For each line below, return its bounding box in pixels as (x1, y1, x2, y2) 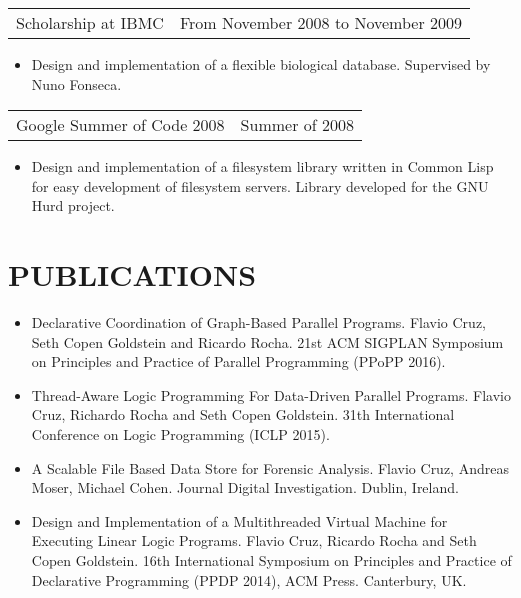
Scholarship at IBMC (16, 11, 164, 34)
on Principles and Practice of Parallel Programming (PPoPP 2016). (31, 351, 446, 372)
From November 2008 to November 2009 (179, 11, 463, 34)
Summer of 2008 (240, 113, 354, 137)
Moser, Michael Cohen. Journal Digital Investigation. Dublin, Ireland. (31, 477, 459, 498)
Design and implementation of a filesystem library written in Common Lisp (31, 156, 494, 177)
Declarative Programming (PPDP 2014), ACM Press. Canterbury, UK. (31, 569, 467, 590)
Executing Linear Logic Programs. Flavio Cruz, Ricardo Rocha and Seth (31, 530, 477, 551)
